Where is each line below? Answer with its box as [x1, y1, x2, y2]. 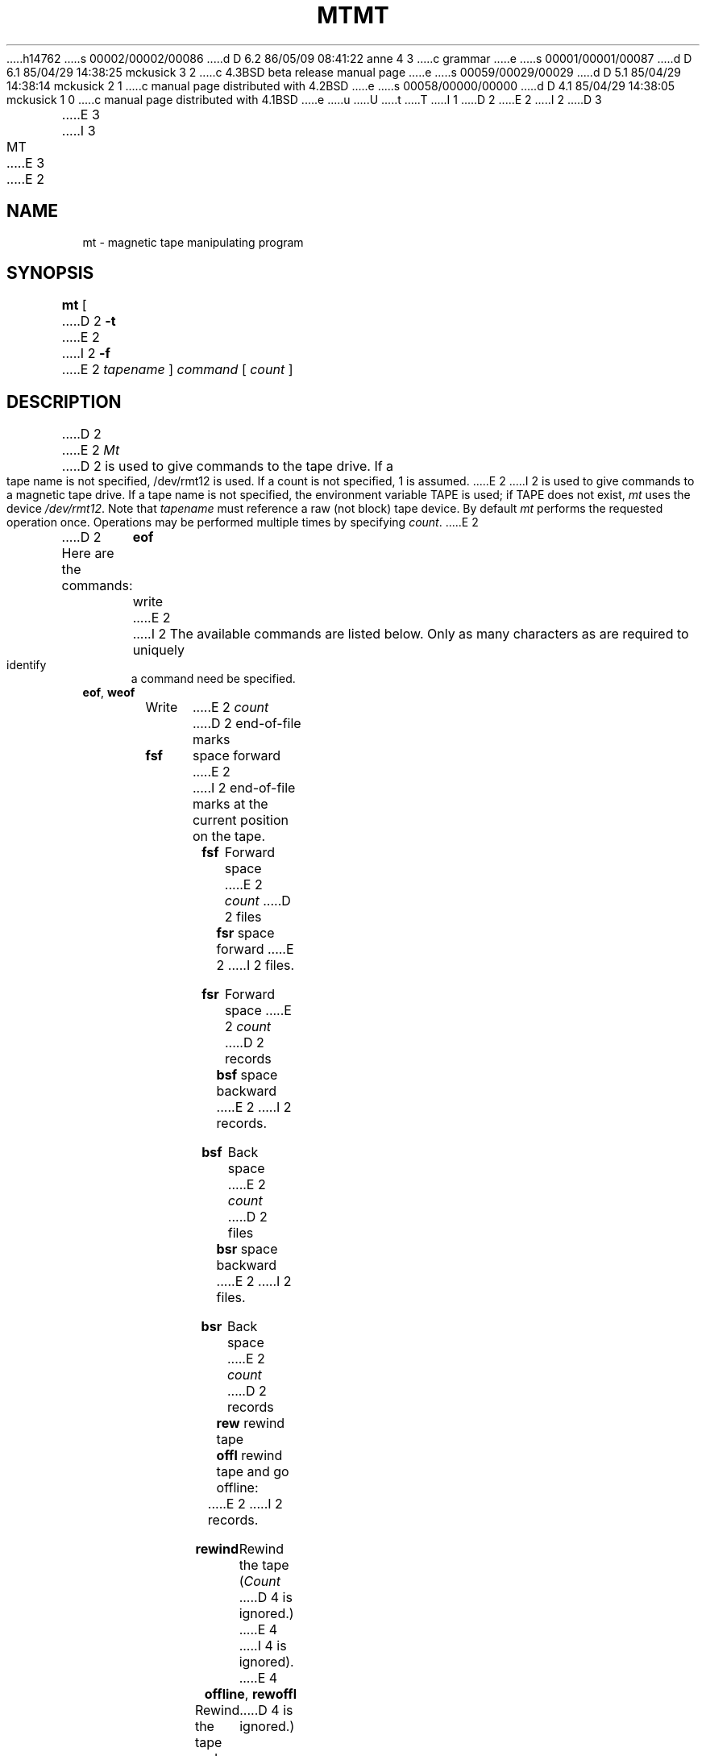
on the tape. [192, 828, 266, 845]
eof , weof [82, 685, 135, 700]
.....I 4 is [239, 1637, 287, 1654]
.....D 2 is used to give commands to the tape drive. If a [61, 458, 394, 475]
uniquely [132, 642, 185, 659]
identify [6, 658, 47, 672]
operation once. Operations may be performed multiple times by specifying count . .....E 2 [6, 515, 479, 530]
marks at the [192, 796, 268, 813]
